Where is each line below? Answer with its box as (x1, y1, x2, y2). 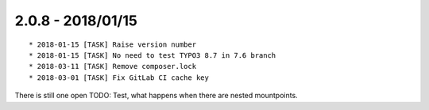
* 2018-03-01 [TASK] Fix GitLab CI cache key (29, 73, 210, 82)
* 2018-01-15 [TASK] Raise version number (29, 40, 197, 49)
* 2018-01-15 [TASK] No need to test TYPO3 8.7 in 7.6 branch (29, 51, 276, 59)
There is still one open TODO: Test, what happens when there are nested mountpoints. (14, 91, 298, 101)
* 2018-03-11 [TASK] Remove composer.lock (29, 62, 197, 71)
